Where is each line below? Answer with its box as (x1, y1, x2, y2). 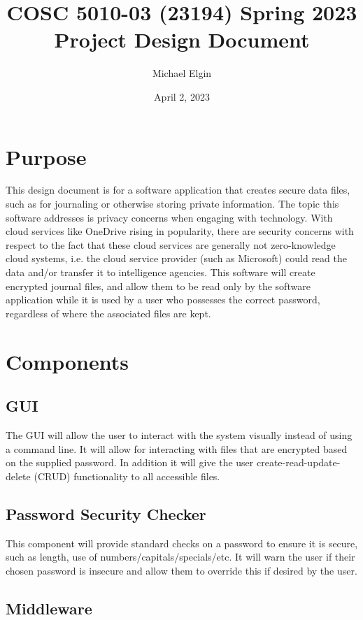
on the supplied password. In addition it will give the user (6, 455, 254, 470)
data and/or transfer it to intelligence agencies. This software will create (6, 265, 315, 279)
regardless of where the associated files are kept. (6, 305, 211, 320)
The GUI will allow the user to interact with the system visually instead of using (6, 427, 353, 442)
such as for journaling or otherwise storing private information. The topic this (6, 196, 339, 211)
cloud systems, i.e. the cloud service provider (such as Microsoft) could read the (6, 251, 347, 266)
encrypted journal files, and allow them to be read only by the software (6, 278, 311, 293)
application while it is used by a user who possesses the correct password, (6, 292, 320, 307)
